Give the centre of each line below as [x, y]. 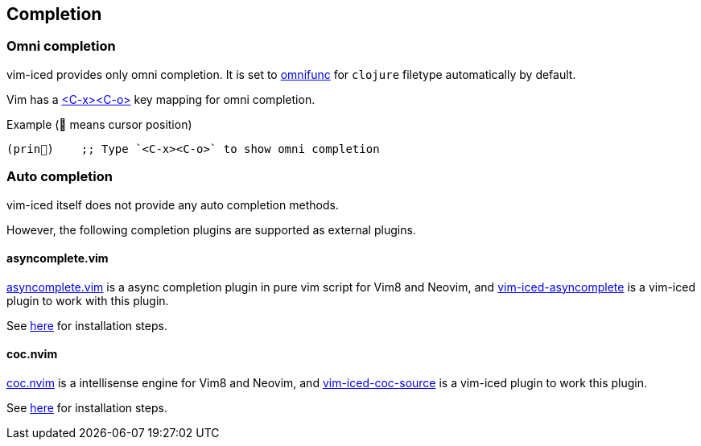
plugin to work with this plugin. [88, 300]
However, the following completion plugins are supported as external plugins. [211, 229]
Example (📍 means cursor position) [99, 124]
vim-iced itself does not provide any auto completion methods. [173, 204]
